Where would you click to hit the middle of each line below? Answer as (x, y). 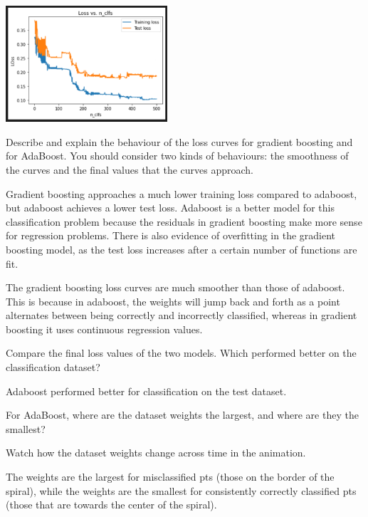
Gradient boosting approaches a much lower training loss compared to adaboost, (182, 193)
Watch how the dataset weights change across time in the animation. (156, 453)
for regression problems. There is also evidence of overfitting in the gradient (171, 235)
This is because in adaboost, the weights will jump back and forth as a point (173, 301)
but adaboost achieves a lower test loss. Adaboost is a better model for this (170, 208)
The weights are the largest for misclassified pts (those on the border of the (170, 477)
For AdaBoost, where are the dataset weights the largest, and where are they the (182, 415)
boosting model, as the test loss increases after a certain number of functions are (182, 249)
